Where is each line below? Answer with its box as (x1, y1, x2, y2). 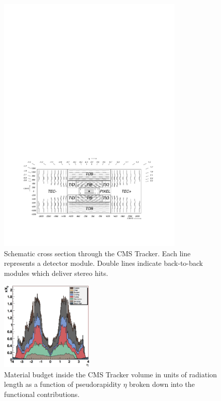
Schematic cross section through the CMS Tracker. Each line (4, 248, 191, 258)
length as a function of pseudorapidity (4, 379, 121, 389)
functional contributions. (4, 388, 80, 399)
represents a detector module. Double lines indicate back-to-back (4, 258, 203, 268)
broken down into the (129, 379, 195, 389)
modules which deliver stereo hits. (4, 267, 108, 278)
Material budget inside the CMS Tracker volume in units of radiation (4, 369, 217, 379)
